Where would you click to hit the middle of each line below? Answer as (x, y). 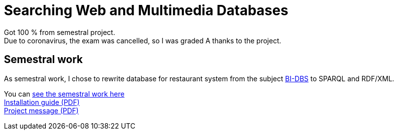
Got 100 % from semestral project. (60, 32)
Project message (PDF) (41, 110)
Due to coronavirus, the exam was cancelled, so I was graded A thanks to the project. (143, 40)
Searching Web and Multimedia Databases (146, 10)
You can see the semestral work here (64, 94)
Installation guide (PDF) (42, 102)
